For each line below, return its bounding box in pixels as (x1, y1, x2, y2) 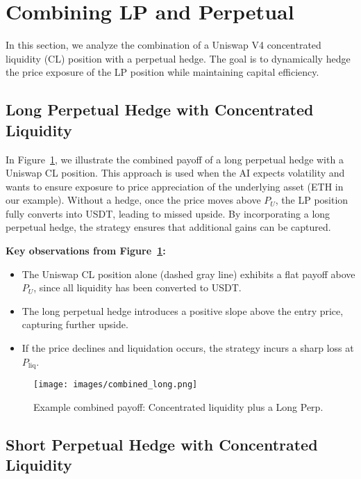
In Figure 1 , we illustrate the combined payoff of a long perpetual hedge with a (6, 152, 344, 166)
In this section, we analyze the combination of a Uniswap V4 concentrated (6, 38, 321, 52)
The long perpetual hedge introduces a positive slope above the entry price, (22, 303, 344, 318)
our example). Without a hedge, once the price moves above (6, 193, 261, 207)
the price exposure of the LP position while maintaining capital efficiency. (6, 65, 319, 79)
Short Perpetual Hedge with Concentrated (6, 433, 318, 455)
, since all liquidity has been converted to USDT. (33, 280, 242, 295)
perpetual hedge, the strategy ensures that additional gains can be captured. (6, 220, 331, 234)
